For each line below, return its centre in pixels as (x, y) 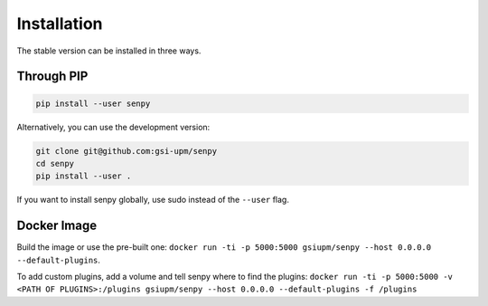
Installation (60, 24)
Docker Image (57, 226)
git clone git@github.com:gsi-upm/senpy (126, 151)
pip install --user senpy (93, 103)
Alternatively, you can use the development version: (113, 127)
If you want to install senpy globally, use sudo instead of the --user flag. (153, 200)
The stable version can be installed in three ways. (109, 51)
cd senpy (55, 163)
